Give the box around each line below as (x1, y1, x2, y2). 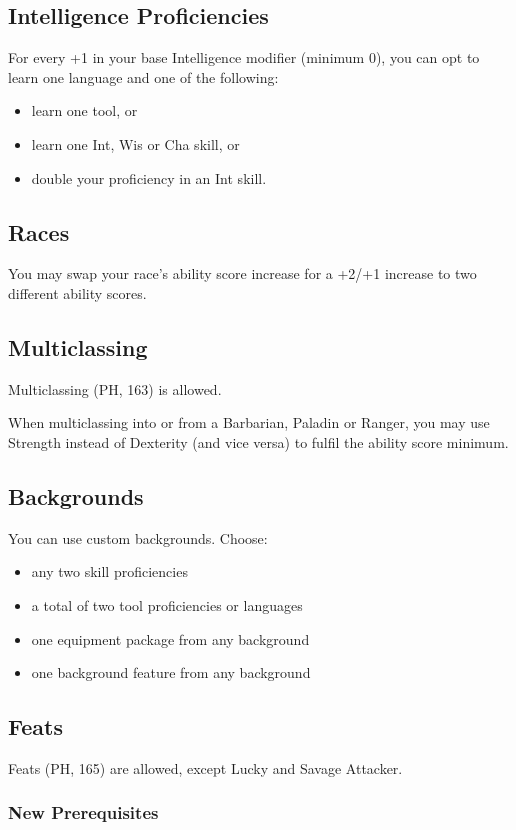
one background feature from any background (31, 662, 311, 683)
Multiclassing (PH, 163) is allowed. (8, 378, 222, 399)
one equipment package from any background (31, 628, 310, 649)
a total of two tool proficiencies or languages (31, 594, 303, 615)
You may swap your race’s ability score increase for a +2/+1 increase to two (8, 263, 477, 284)
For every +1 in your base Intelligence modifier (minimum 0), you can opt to (8, 47, 480, 68)
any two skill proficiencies (31, 561, 188, 582)
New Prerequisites (8, 800, 159, 825)
